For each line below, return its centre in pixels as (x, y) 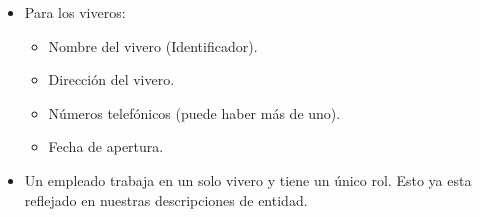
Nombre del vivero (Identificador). (153, 45)
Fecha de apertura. (106, 146)
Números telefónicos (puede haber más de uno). (194, 112)
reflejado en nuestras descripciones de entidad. (166, 199)
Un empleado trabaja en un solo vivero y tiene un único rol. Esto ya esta (248, 179)
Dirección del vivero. (111, 79)
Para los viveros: (75, 12)
